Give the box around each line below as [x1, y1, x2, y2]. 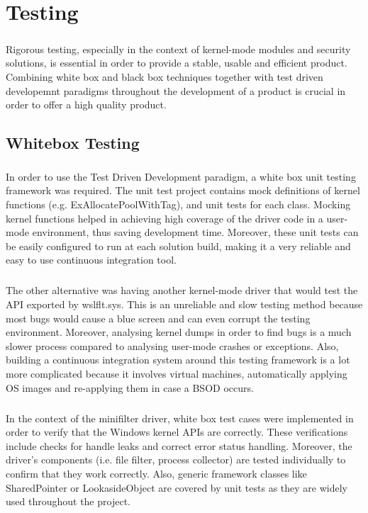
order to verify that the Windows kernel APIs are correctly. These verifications [6, 424, 348, 439]
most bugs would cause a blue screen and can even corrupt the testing [6, 310, 311, 325]
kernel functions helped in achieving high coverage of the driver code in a [6, 210, 323, 225]
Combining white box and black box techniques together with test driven [6, 69, 323, 84]
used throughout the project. [6, 494, 130, 509]
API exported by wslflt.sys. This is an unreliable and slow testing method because [6, 297, 363, 311]
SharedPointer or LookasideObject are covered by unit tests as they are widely [6, 480, 347, 495]
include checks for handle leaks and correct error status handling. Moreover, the [6, 438, 352, 453]
